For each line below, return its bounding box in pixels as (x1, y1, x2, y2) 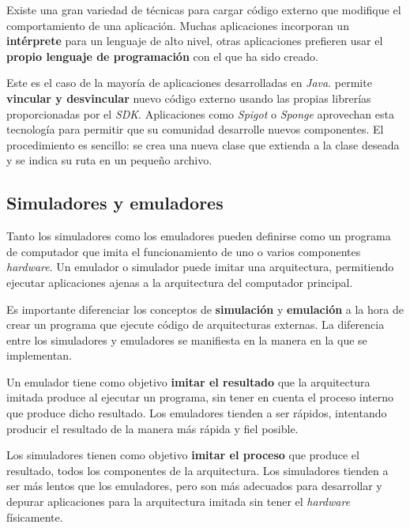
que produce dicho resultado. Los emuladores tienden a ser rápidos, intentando (6, 405, 387, 421)
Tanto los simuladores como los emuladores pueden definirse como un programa (6, 228, 391, 244)
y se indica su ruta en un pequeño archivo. (6, 152, 213, 168)
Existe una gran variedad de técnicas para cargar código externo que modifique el (6, 2, 401, 17)
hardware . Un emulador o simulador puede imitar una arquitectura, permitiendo (6, 258, 394, 275)
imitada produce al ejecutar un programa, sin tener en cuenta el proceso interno (6, 389, 394, 405)
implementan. (6, 347, 72, 364)
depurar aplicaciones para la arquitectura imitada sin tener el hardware (6, 493, 351, 510)
